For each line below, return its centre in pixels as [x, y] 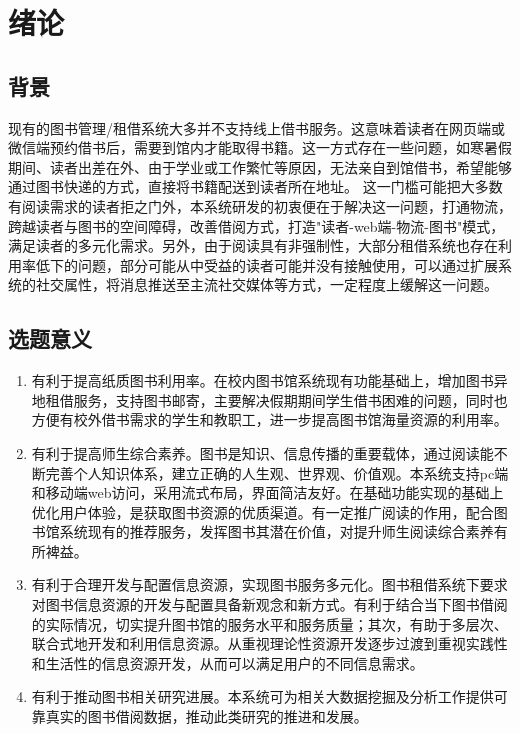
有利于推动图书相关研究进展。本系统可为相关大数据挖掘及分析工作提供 [262, 696]
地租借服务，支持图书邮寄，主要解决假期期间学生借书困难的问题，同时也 [269, 399]
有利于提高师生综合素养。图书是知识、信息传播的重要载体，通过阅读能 [262, 452]
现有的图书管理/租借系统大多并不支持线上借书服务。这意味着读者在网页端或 [256, 127]
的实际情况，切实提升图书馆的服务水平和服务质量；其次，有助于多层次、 [269, 623]
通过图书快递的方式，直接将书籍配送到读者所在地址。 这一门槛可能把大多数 [255, 186]
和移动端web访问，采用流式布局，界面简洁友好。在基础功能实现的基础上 [267, 492]
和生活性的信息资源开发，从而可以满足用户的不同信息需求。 [227, 662]
